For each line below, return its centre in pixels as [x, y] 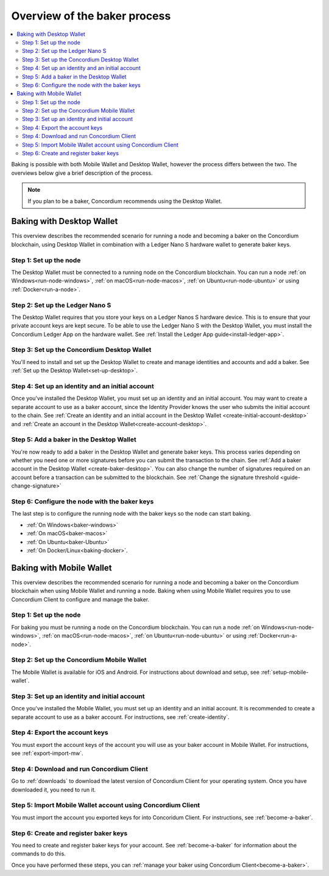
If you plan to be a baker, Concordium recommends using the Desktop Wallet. [125, 201]
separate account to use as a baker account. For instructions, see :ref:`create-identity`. [120, 717]
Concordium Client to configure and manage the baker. [80, 599]
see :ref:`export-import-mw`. [47, 753]
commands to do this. [39, 854]
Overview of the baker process [91, 16]
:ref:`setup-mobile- [285, 672]
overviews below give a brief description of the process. [82, 173]
